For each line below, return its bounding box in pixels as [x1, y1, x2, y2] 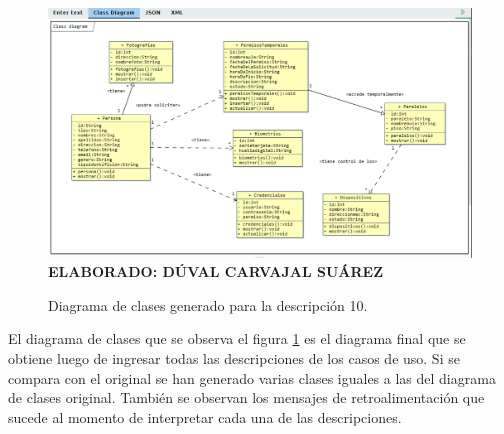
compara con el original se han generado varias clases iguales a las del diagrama [8, 367, 496, 388]
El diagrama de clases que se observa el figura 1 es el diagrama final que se [8, 328, 466, 349]
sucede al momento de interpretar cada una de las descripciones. [8, 406, 402, 427]
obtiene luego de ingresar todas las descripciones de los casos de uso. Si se [8, 348, 460, 369]
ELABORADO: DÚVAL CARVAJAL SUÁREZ [48, 261, 384, 282]
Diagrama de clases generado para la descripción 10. [48, 294, 368, 315]
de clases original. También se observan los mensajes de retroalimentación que [8, 387, 485, 408]
